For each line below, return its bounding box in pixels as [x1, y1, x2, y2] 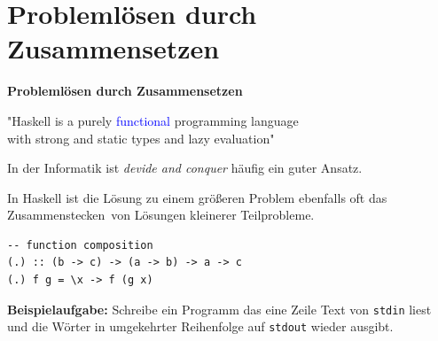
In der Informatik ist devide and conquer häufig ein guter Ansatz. [7, 159, 363, 177]
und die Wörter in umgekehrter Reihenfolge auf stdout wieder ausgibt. [7, 317, 394, 336]
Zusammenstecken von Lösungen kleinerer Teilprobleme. [7, 205, 315, 224]
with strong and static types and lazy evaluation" [7, 128, 275, 147]
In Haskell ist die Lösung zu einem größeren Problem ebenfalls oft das [7, 188, 387, 206]
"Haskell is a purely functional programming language [7, 111, 299, 129]
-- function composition [7, 238, 153, 252]
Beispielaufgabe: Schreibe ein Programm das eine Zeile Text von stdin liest [7, 299, 432, 318]
